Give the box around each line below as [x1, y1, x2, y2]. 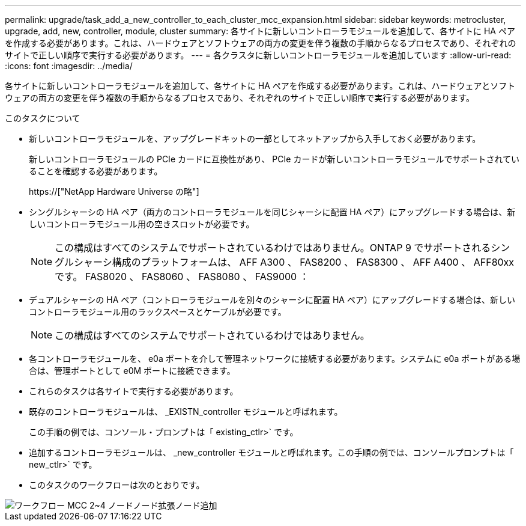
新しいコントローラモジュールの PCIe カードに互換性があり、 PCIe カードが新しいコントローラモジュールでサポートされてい [29, 154, 519, 164]
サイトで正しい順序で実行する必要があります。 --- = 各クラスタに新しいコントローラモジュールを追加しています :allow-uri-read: [5, 50, 512, 60]
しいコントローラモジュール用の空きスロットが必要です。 [29, 219, 255, 229]
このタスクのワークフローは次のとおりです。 [29, 480, 205, 490]
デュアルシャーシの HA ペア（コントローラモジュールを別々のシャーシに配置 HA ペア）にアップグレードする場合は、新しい [29, 295, 515, 305]
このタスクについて [5, 113, 80, 123]
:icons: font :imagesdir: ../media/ [5, 61, 133, 71]
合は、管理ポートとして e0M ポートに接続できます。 [29, 365, 235, 376]
